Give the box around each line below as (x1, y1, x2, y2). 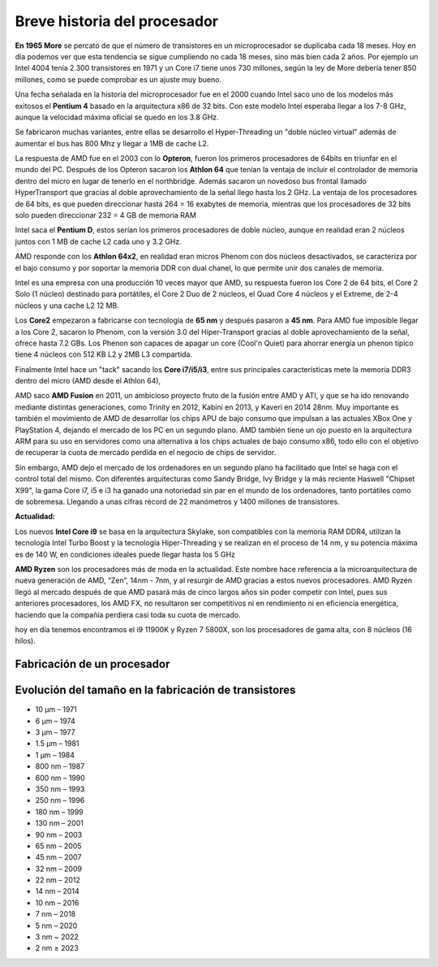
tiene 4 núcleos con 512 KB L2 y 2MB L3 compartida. (15, 349, 193, 359)
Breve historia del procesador (15, 12, 219, 30)
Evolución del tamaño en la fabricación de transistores (15, 683, 296, 697)
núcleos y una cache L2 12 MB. (15, 301, 119, 310)
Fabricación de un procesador (15, 657, 170, 671)
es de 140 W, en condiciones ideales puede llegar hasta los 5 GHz (15, 549, 235, 559)
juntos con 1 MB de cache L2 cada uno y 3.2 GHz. (15, 236, 182, 246)
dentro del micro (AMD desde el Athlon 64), (15, 376, 161, 386)
